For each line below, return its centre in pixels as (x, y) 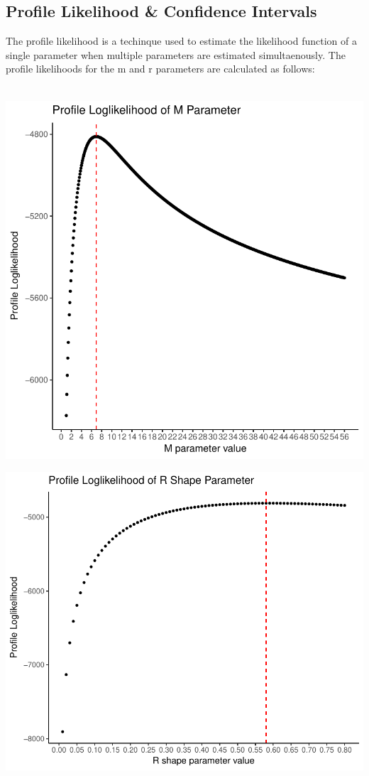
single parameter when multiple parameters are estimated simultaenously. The (176, 54)
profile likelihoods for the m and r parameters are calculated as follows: (160, 69)
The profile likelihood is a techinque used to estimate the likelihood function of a (181, 41)
